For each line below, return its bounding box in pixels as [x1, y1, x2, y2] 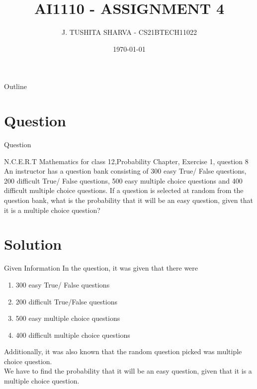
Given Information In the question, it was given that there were [4, 263, 198, 273]
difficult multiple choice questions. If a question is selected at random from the [4, 185, 244, 195]
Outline [4, 81, 27, 92]
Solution [4, 234, 62, 254]
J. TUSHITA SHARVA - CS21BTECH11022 [62, 27, 197, 37]
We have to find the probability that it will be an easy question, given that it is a [4, 366, 252, 376]
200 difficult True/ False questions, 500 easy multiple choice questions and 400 [4, 175, 243, 186]
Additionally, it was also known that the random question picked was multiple [4, 346, 242, 357]
